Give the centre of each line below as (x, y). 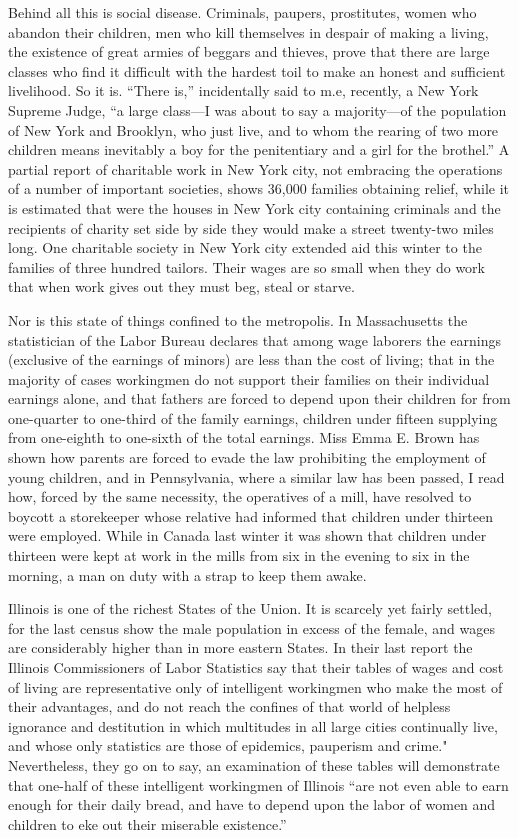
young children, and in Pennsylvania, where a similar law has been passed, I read (256, 476)
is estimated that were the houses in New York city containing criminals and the (254, 207)
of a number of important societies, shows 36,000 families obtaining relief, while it (259, 188)
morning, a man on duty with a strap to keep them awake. (187, 574)
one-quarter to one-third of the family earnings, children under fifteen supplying (253, 417)
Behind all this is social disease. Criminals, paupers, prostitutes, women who (242, 12)
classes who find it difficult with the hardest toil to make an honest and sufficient (257, 70)
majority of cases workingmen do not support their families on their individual (249, 378)
